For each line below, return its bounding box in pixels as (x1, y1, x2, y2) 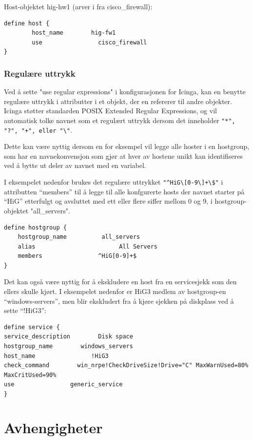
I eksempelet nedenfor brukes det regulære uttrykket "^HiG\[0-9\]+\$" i (4, 177, 223, 187)
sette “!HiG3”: (4, 305, 46, 315)
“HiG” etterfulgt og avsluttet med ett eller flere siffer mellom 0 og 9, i (4, 196, 213, 206)
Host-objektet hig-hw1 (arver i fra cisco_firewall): (4, 1, 153, 11)
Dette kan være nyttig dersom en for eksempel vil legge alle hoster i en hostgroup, (4, 141, 250, 151)
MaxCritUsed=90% (4, 371, 57, 378)
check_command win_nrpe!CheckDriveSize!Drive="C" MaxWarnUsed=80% (4, 362, 249, 369)
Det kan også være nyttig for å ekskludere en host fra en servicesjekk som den (4, 276, 237, 287)
